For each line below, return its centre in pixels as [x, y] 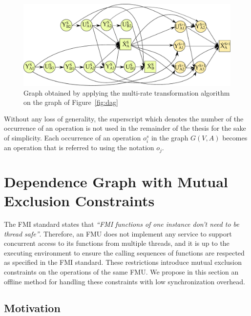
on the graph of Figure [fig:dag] [71, 102]
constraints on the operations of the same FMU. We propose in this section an [121, 271]
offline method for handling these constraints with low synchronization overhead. [125, 281]
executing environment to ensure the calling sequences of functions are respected [124, 252]
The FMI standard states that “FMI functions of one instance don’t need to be [122, 224]
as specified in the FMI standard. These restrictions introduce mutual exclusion [123, 262]
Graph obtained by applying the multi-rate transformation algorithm [127, 92]
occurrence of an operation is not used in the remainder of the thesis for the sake [125, 128]
